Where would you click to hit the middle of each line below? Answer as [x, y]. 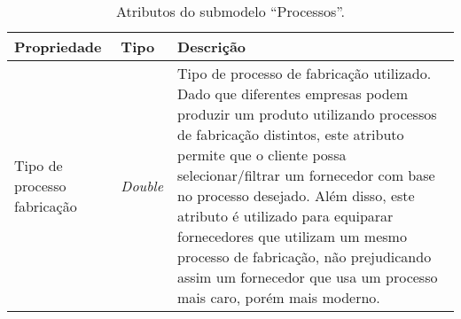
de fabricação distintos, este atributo [291, 134]
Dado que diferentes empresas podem [293, 93]
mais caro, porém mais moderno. [279, 297]
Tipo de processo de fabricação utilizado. [305, 73]
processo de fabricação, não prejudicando [305, 257]
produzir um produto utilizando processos [307, 114]
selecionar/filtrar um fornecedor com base [306, 175]
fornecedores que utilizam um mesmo [292, 236]
